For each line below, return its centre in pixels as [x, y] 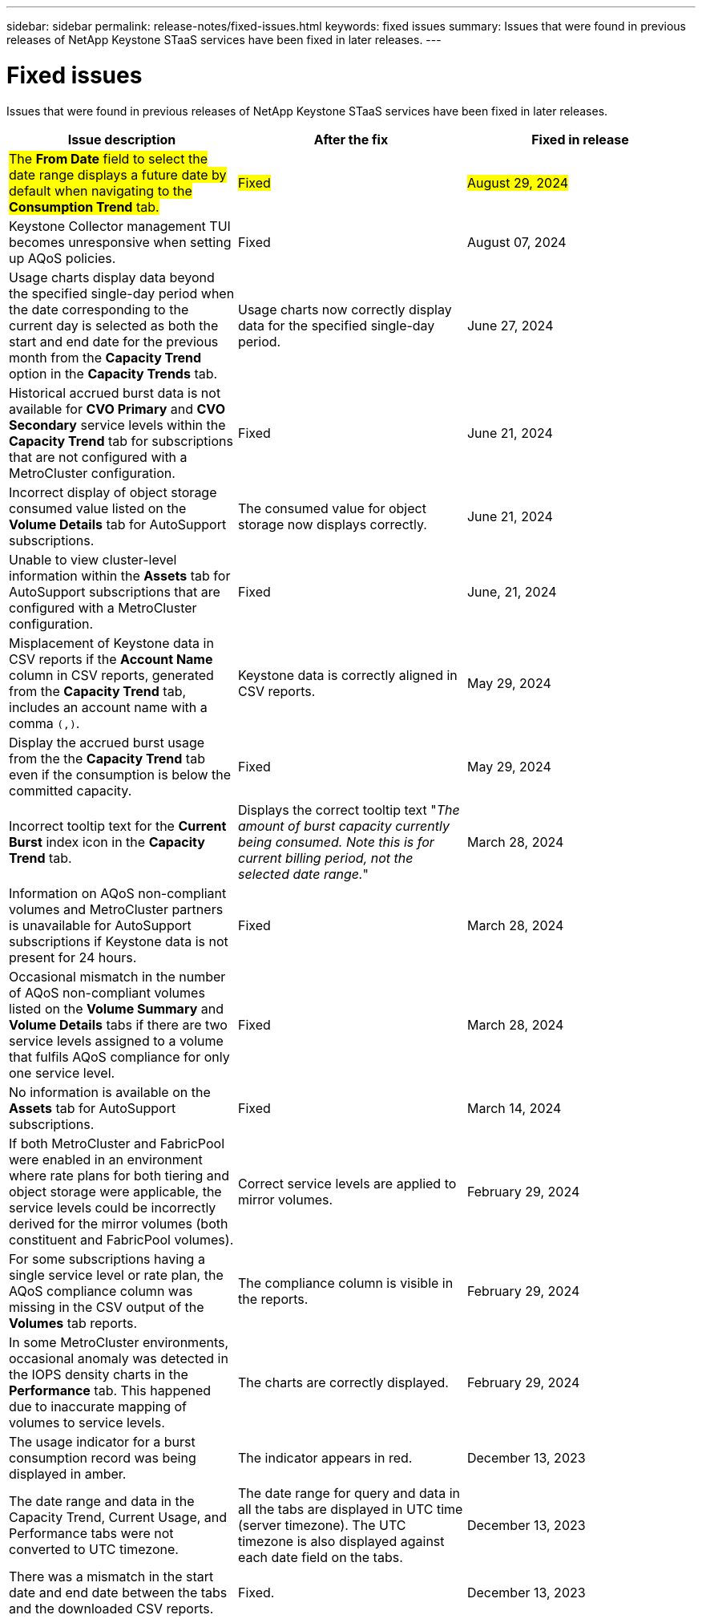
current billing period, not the [325, 858]
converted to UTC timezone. [94, 1549]
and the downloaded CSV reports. [111, 1608]
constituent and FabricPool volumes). [121, 1239]
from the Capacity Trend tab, [98, 691]
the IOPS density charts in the [99, 1374]
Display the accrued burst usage [107, 742]
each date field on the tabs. [320, 1557]
